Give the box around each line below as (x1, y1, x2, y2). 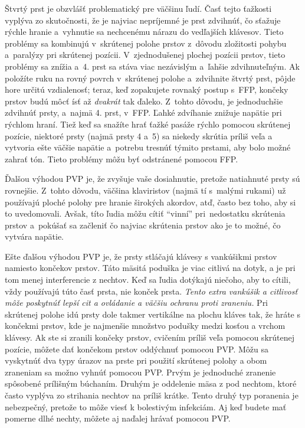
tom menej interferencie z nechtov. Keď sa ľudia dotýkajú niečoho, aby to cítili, (5, 273, 291, 286)
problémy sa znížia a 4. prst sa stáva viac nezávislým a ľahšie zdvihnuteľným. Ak (5, 60, 300, 72)
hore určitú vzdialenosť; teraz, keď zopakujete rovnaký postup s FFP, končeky (5, 83, 288, 96)
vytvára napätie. (5, 230, 64, 243)
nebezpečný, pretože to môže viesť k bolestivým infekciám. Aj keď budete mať (5, 400, 287, 413)
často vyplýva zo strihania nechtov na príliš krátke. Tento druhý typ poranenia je (5, 389, 299, 401)
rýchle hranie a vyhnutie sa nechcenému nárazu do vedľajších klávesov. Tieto (5, 25, 284, 38)
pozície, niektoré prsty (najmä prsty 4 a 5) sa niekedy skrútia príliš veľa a (5, 129, 273, 142)
